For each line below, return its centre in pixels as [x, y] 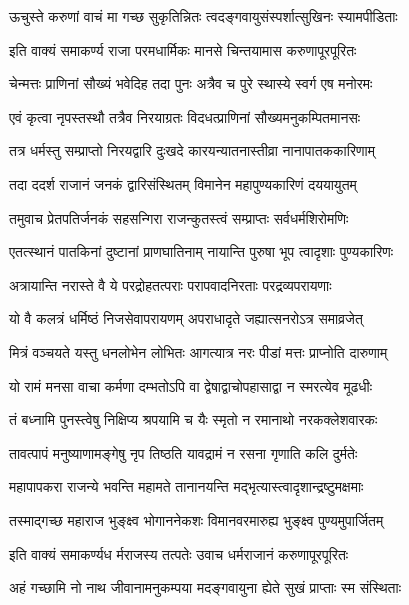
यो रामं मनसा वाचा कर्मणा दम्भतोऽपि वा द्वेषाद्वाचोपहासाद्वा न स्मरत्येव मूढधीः [191, 385]
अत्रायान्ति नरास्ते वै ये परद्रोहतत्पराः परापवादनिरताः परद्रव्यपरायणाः [170, 284]
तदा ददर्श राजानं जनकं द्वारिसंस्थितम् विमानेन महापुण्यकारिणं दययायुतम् [183, 183]
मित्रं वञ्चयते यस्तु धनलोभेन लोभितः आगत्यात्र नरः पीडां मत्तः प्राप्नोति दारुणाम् [198, 351]
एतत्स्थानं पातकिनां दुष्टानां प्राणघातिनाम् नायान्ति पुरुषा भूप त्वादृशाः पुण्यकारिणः [201, 251]
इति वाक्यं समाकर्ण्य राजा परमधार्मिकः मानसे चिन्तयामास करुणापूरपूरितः [183, 49]
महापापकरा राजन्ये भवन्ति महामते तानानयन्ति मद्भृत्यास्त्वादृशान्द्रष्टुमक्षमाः [186, 486]
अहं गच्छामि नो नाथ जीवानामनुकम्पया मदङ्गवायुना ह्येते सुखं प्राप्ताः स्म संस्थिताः [205, 587]
